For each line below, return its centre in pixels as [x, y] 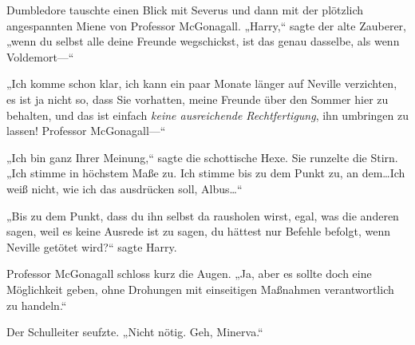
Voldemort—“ [40, 56]
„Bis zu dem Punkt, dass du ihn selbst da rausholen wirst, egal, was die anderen [203, 215]
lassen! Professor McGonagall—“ [86, 131]
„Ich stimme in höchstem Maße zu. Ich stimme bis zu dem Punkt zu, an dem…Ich [206, 173]
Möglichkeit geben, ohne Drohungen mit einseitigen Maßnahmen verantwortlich [200, 289]
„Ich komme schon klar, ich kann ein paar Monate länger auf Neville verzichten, [202, 83]
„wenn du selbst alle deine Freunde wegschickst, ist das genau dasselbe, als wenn [203, 41]
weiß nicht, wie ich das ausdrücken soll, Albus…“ [125, 188]
